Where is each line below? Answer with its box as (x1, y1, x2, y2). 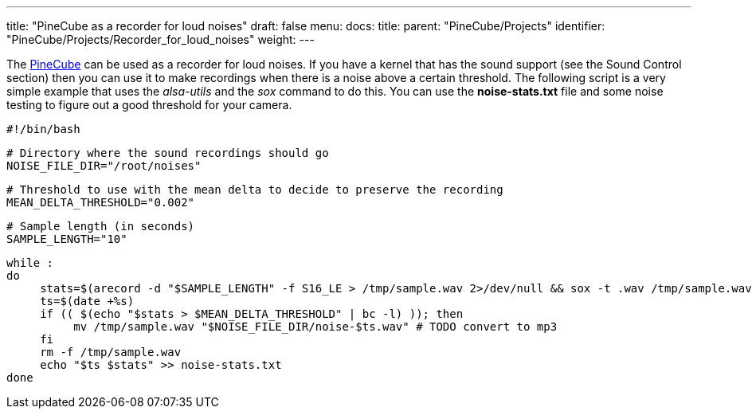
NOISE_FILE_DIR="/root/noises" (6, 159, 202, 172)
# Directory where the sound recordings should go (6, 147, 329, 159)
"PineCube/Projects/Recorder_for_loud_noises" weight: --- (6, 33, 315, 46)
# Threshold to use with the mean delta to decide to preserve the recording (6, 183, 503, 196)
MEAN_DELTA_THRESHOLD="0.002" (6, 196, 195, 209)
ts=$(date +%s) (40, 295, 135, 307)
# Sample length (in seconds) (6, 220, 195, 233)
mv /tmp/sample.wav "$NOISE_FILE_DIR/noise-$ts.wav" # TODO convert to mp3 (73, 320, 558, 333)
